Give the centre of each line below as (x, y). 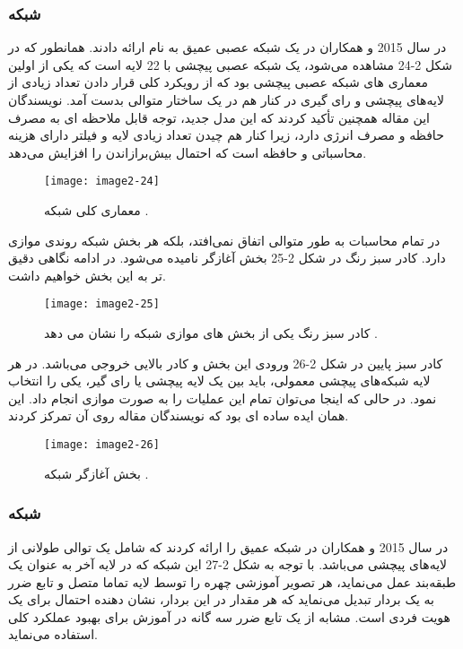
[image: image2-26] (102, 445)
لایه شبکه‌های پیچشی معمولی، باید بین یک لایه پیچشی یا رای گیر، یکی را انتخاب (219, 381)
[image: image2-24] (102, 182)
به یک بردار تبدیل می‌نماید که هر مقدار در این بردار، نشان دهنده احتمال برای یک (221, 599)
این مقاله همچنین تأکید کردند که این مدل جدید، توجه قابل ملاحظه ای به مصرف (219, 117)
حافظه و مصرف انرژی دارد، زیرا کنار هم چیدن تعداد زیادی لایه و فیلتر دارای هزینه (226, 135)
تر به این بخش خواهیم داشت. (87, 275)
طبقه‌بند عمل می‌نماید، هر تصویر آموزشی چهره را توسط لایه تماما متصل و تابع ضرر (232, 581)
